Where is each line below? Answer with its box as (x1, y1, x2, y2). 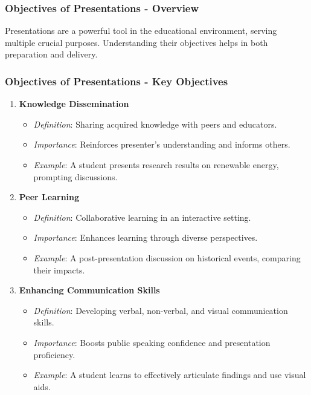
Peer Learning (19, 191, 80, 203)
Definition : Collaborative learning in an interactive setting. (33, 211, 251, 223)
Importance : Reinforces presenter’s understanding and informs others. (33, 138, 290, 151)
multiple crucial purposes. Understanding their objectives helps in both (5, 36, 268, 48)
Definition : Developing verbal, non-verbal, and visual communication (33, 304, 288, 316)
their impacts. (33, 263, 85, 276)
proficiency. (33, 348, 75, 361)
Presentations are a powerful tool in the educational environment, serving (5, 24, 277, 37)
